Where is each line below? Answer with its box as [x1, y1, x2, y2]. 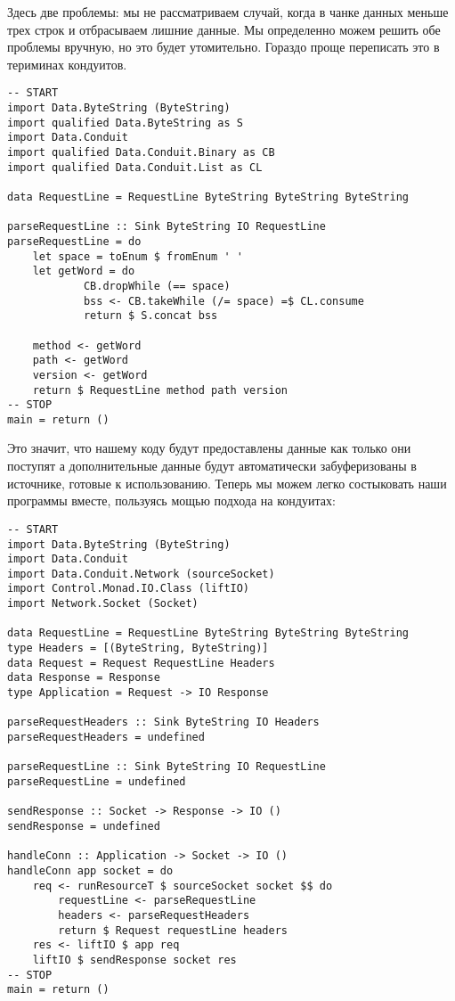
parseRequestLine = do [7, 234, 142, 248]
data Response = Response [7, 671, 160, 685]
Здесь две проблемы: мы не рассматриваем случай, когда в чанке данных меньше [7, 3, 449, 21]
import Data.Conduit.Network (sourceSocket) [7, 567, 275, 580]
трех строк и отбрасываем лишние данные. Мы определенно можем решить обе [7, 20, 441, 38]
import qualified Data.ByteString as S [7, 116, 243, 129]
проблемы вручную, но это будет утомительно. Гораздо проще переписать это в [7, 37, 440, 56]
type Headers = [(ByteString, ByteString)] [7, 642, 269, 655]
